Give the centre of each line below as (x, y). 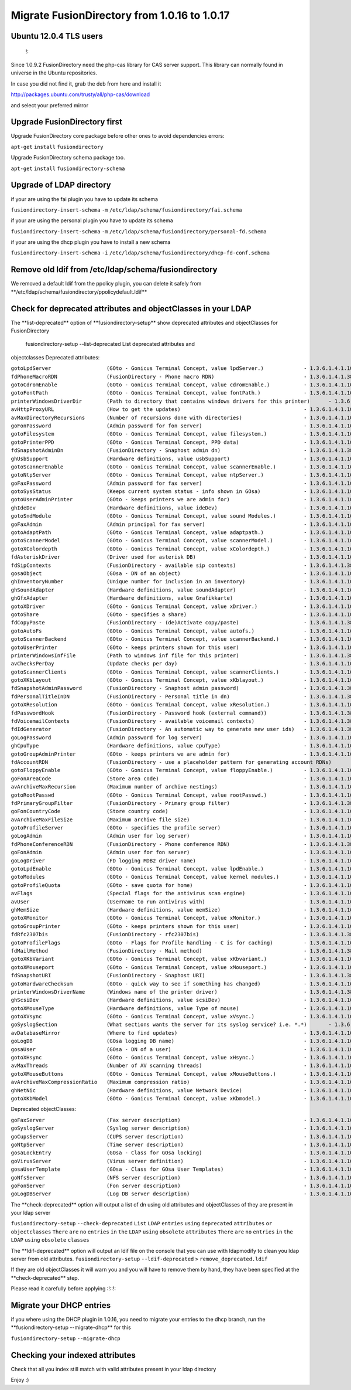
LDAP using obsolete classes (50, 1240)
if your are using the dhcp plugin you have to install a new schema (91, 242)
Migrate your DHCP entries (61, 1305)
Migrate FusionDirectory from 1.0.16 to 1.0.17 (121, 15)
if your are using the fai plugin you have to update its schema (84, 199)
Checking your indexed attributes (73, 1355)
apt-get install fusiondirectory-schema (68, 168)
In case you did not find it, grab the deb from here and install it (86, 84)
